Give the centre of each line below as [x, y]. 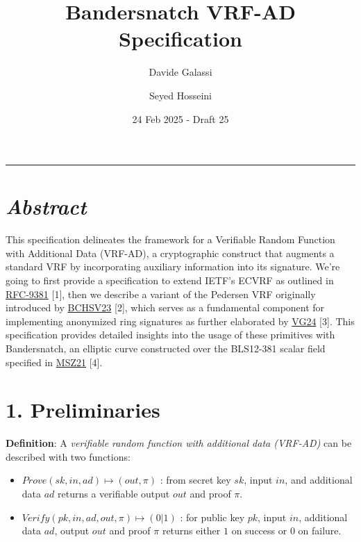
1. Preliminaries [83, 410]
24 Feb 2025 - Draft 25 [180, 118]
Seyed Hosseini [180, 95]
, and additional [319, 480]
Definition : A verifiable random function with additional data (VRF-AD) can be [179, 443]
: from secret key [195, 480]
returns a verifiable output [114, 494]
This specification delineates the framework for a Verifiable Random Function [170, 239]
